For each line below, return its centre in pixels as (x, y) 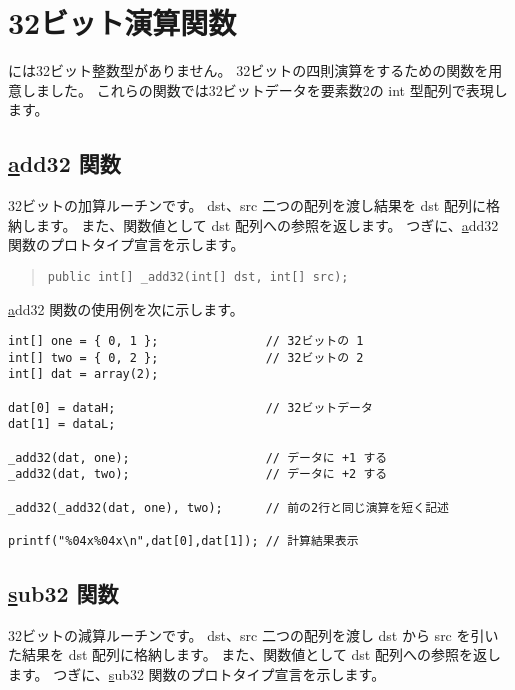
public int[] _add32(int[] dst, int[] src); (198, 276)
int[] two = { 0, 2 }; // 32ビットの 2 (186, 357)
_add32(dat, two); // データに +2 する (198, 474)
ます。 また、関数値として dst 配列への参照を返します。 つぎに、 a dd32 (267, 224)
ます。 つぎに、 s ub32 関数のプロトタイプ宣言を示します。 (197, 674)
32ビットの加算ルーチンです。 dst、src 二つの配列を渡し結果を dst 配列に (247, 205)
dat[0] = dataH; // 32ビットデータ (190, 407)
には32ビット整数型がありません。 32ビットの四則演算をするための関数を (248, 70)
